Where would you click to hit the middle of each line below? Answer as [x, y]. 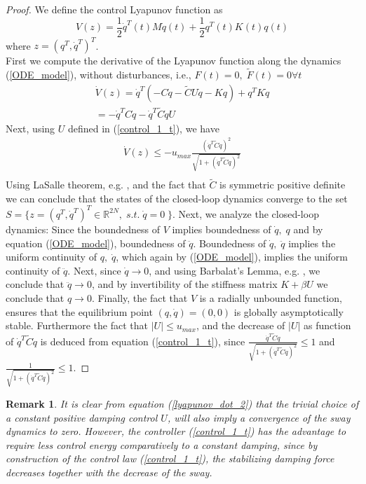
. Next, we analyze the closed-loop [246, 213]
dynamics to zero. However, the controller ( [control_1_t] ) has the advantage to [176, 431]
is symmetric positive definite [283, 185]
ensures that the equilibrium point [79, 311]
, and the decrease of [240, 325]
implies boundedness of [222, 229]
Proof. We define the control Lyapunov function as [114, 9]
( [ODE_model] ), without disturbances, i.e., [99, 74]
